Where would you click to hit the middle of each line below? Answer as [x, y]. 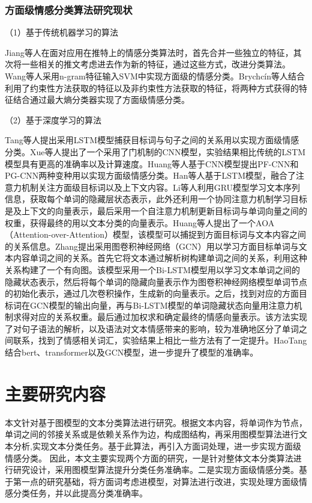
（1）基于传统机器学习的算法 [61, 32]
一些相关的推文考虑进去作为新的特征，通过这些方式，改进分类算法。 [156, 64]
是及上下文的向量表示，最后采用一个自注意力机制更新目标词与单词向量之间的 [156, 210]
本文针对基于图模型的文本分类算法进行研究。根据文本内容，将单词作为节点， [156, 422]
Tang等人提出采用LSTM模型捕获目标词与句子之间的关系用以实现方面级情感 [152, 140]
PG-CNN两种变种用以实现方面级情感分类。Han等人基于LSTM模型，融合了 [151, 175]
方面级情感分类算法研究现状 [69, 9]
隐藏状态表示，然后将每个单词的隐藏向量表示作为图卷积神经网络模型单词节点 [156, 281]
